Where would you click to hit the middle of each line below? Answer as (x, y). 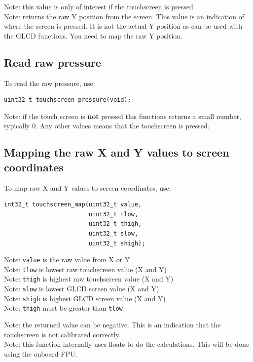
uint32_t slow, (113, 233)
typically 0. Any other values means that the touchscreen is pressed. (107, 126)
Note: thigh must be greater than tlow (63, 308)
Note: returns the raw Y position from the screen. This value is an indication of (124, 16)
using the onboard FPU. (41, 353)
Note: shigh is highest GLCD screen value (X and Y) (85, 298)
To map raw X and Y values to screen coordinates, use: (88, 187)
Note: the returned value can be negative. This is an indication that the (112, 325)
